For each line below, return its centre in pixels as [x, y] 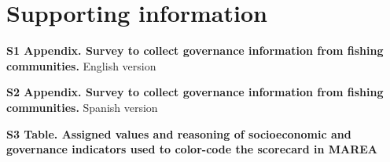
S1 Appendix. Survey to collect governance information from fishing [195, 50]
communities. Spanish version [82, 107]
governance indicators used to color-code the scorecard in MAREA [192, 149]
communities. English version [81, 65]
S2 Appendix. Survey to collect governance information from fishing [195, 92]
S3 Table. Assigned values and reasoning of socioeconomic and [179, 133]
